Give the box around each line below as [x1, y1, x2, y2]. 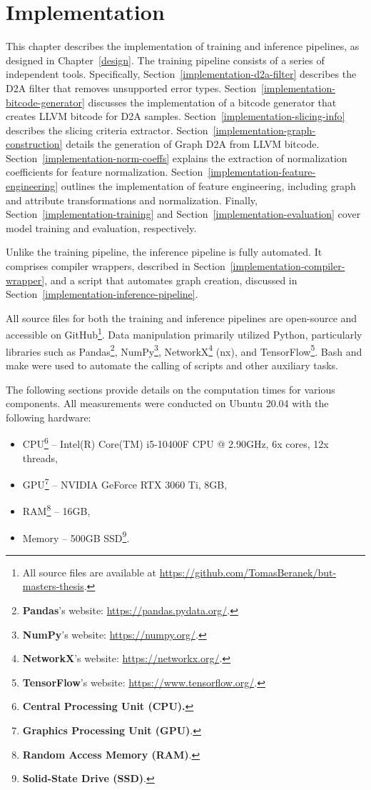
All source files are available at [22, 564, 157, 579]
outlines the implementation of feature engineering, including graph [61, 179, 356, 194]
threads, [22, 450, 58, 465]
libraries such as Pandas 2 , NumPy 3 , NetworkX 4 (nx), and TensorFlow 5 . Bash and [6, 341, 362, 359]
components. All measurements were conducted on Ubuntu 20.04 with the [6, 396, 329, 411]
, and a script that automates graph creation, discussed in [44, 272, 298, 287]
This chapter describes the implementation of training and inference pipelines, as [6, 39, 360, 54]
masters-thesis [22, 579, 84, 594]
